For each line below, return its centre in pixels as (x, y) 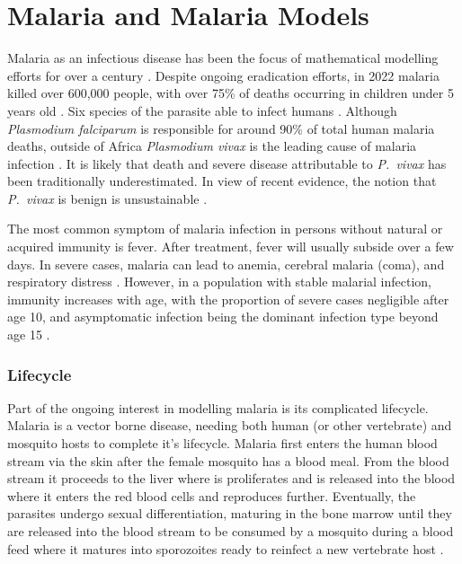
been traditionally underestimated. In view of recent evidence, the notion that (222, 181)
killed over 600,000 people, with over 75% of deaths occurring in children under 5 (231, 93)
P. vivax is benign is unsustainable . (107, 198)
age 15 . (29, 335)
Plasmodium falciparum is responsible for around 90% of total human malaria (221, 128)
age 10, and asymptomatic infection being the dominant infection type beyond (223, 317)
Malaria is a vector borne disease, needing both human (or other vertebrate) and (230, 425)
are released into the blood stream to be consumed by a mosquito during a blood (231, 531)
